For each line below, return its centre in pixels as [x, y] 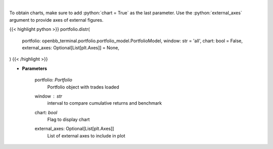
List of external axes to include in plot [86, 135]
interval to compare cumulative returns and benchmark [104, 103]
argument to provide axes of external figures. [56, 20]
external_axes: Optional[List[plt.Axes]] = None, [71, 47]
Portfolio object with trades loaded [83, 87]
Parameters [35, 68]
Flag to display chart [69, 120]
